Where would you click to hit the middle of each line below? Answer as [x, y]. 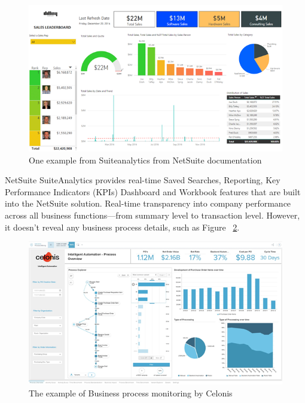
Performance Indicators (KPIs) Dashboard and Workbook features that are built [153, 191]
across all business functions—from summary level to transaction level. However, [152, 215]
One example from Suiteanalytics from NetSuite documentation [145, 160]
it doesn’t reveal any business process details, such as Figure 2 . [122, 227]
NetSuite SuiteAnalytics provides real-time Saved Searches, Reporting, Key [143, 180]
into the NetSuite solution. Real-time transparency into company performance [148, 203]
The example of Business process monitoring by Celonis [131, 393]
